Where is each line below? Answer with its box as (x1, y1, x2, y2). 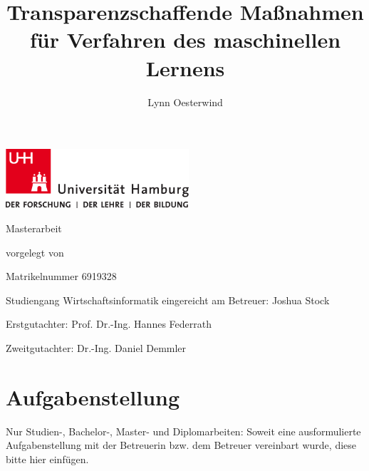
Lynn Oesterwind (147, 94, 223, 109)
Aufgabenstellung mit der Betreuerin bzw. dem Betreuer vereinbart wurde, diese (6, 438, 357, 452)
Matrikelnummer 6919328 (6, 269, 117, 284)
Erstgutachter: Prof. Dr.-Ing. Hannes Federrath (6, 316, 212, 331)
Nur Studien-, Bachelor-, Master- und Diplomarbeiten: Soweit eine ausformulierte (6, 423, 361, 438)
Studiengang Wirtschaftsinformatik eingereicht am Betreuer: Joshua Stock (6, 292, 330, 307)
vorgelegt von (6, 244, 64, 259)
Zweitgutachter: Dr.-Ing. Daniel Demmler (6, 340, 187, 355)
